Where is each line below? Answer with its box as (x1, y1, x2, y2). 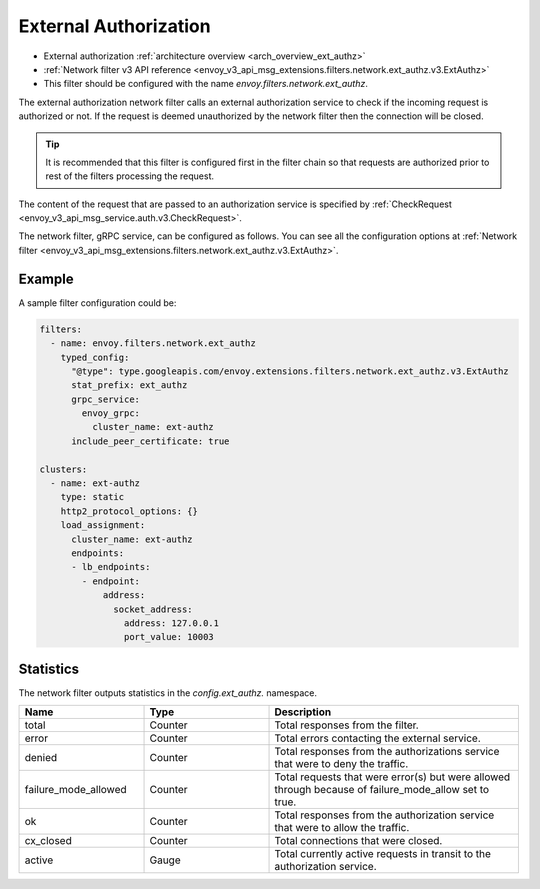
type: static (60, 491, 125, 503)
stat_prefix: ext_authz (71, 380, 188, 391)
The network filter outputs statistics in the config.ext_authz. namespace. (18, 686, 318, 699)
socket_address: (113, 603, 194, 615)
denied (24, 751, 58, 765)
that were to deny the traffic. (274, 757, 409, 771)
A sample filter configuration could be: (18, 296, 177, 309)
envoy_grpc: (81, 408, 140, 419)
